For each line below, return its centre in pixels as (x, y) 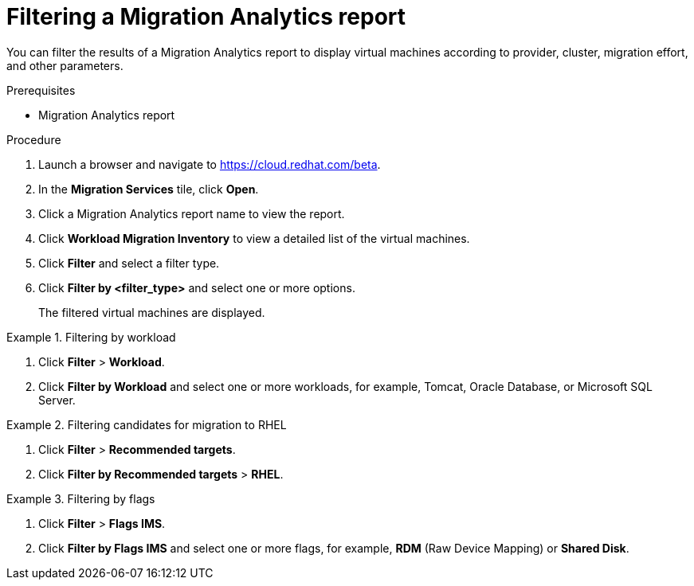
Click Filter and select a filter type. (129, 263)
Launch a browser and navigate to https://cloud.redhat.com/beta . (210, 164)
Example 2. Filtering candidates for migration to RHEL (147, 424)
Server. (57, 400)
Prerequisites (41, 90)
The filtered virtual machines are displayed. (152, 312)
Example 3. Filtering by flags (81, 498)
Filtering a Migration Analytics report (206, 17)
